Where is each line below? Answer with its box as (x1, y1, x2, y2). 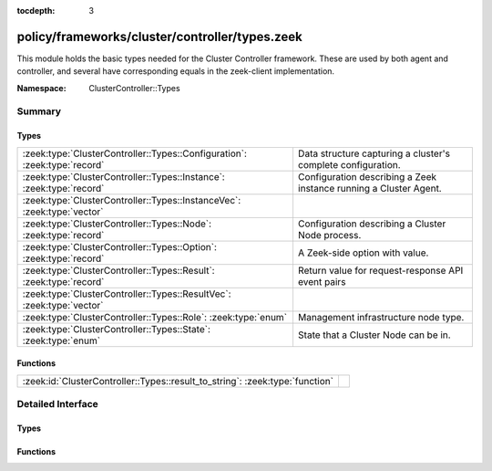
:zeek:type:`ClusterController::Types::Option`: (22, 240, 218, 253)
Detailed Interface (16, 398, 99, 411)
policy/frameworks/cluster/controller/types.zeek (16, 28, 302, 45)
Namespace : (16, 82, 67, 93)
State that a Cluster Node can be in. (297, 329, 451, 341)
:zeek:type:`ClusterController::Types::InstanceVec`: (22, 194, 241, 206)
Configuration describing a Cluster (297, 217, 446, 230)
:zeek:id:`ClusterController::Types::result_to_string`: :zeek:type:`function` (22, 374, 334, 387)
